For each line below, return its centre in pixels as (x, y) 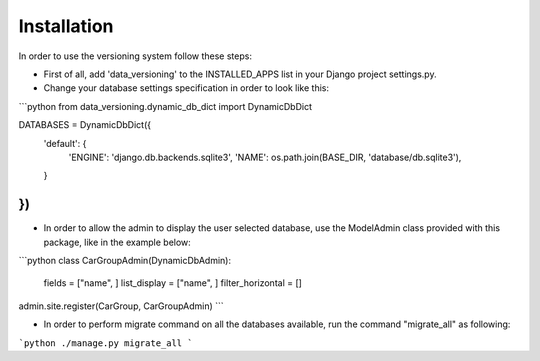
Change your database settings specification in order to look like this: (186, 88)
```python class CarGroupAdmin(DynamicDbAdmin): (125, 260)
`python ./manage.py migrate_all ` (106, 343)
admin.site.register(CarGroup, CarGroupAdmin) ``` (121, 306)
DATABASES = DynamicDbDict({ (85, 125)
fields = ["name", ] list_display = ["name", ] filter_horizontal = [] (172, 283)
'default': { (65, 143)
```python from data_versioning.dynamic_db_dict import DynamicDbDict (165, 106)
